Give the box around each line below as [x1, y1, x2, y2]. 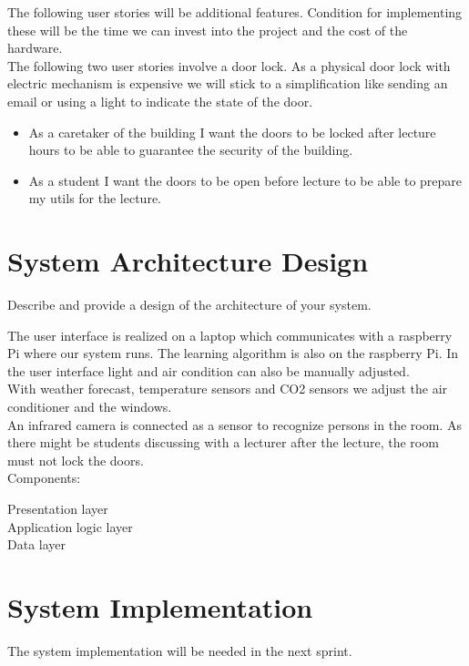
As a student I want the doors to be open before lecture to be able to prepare [28, 170, 463, 190]
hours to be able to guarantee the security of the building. [28, 140, 353, 159]
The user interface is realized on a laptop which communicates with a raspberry [7, 325, 453, 344]
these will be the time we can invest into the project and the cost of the [7, 20, 408, 39]
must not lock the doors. [7, 450, 144, 469]
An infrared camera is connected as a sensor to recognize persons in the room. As [7, 415, 462, 434]
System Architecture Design [7, 242, 369, 280]
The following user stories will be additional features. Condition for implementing [7, 3, 463, 21]
